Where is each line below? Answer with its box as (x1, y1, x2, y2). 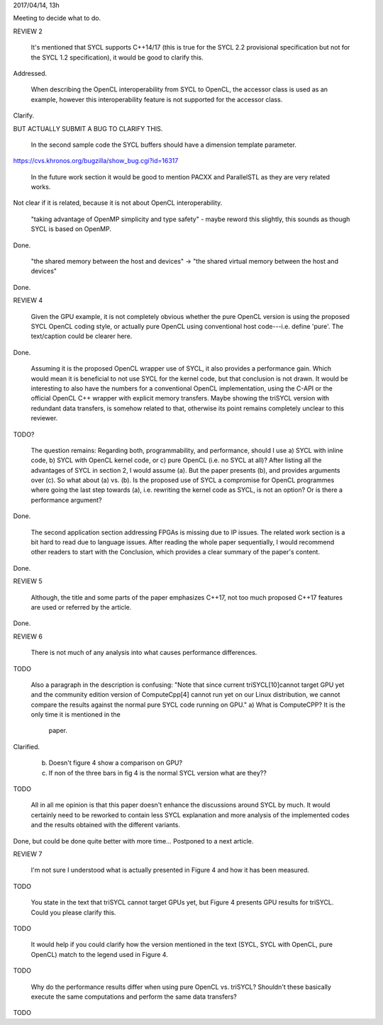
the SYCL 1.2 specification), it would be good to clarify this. (30, 53, 204, 62)
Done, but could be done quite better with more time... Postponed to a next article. (13, 836, 254, 845)
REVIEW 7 (13, 850, 43, 858)
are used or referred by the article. (30, 603, 132, 611)
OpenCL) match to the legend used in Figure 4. (30, 950, 168, 958)
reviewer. (30, 414, 58, 422)
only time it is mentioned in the (30, 710, 121, 719)
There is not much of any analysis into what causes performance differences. (30, 649, 257, 657)
